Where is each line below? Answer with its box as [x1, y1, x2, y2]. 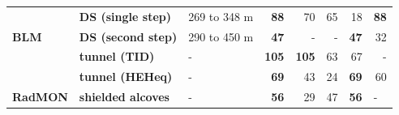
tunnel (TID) [79, 48, 155, 65]
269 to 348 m [188, 7, 254, 24]
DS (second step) [79, 28, 178, 45]
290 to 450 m [188, 28, 254, 45]
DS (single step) [79, 7, 171, 24]
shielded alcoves [79, 88, 169, 105]
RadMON [12, 88, 68, 105]
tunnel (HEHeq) [79, 68, 173, 85]
